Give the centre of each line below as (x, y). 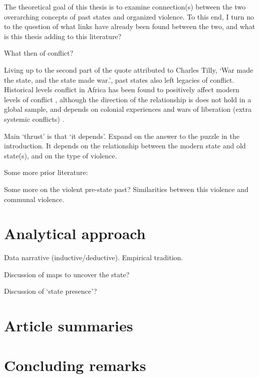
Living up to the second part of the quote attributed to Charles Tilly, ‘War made (129, 69)
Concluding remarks (75, 365)
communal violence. (34, 199)
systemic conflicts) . (34, 119)
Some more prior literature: (46, 172)
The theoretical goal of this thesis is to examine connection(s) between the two (125, 7)
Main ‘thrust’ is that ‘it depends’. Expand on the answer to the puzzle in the (122, 136)
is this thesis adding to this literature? (63, 36)
